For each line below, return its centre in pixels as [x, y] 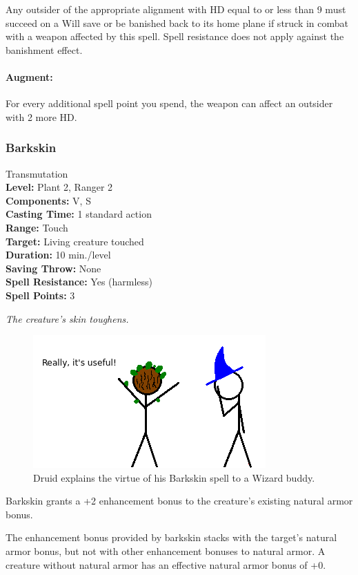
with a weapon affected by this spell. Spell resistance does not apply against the [175, 36]
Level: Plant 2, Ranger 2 [59, 187]
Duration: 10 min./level [58, 255]
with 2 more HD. [41, 116]
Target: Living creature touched [75, 241]
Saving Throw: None [53, 268]
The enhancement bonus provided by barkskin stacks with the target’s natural [171, 537]
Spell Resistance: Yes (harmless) [79, 282]
